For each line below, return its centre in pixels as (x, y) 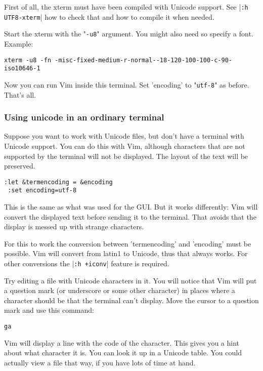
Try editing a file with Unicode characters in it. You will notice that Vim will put (130, 280)
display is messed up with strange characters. (74, 226)
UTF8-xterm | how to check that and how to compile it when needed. (109, 16)
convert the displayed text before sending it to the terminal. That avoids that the (130, 216)
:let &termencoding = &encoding (58, 182)
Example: (19, 43)
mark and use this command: (49, 310)
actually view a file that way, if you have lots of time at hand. (100, 362)
